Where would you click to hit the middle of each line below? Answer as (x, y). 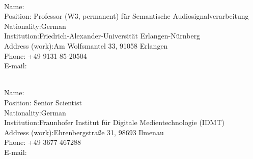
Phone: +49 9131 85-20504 (46, 55)
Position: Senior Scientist (43, 102)
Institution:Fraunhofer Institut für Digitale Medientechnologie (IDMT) (114, 122)
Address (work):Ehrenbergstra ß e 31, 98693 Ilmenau (84, 132)
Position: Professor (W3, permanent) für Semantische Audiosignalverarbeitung (126, 16)
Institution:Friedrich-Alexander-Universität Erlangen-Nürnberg (102, 36)
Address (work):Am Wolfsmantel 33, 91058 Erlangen (86, 45)
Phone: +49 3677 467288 (43, 142)
